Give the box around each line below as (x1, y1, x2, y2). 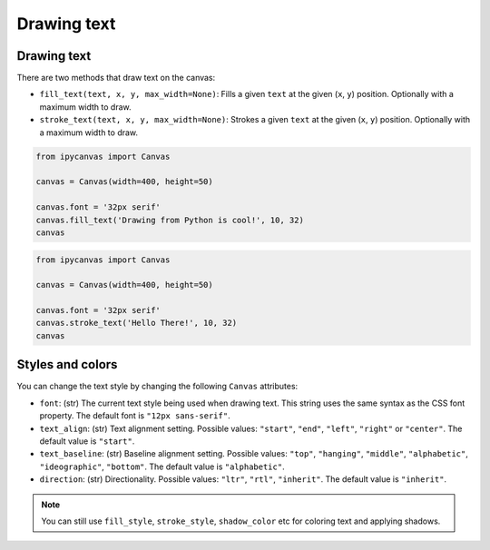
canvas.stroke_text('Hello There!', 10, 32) (35, 318, 238, 329)
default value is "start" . (39, 436, 135, 447)
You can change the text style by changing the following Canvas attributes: (16, 381, 299, 392)
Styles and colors (16, 357, 118, 372)
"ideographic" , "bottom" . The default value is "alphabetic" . (39, 461, 285, 472)
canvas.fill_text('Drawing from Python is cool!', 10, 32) (35, 214, 304, 225)
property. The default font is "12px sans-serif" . (39, 410, 230, 421)
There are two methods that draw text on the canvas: (16, 73, 216, 83)
